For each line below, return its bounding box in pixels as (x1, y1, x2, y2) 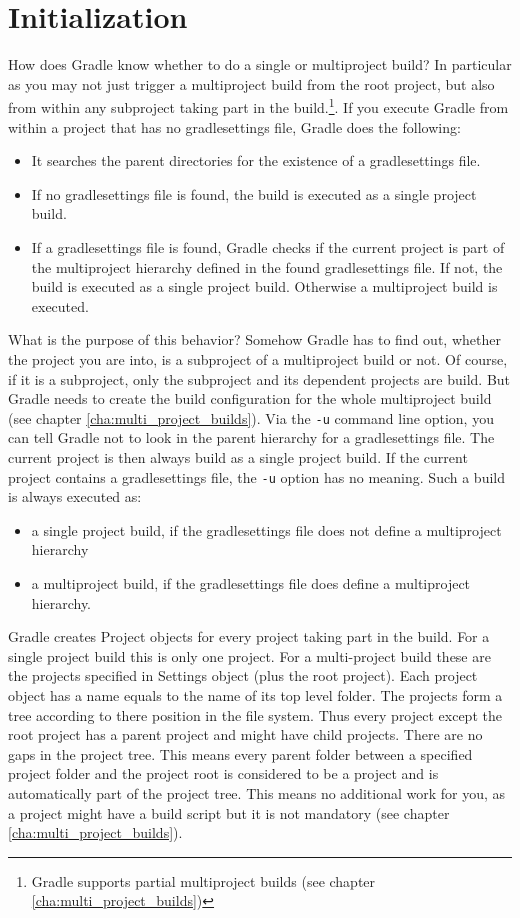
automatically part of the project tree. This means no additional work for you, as (8, 782, 506, 803)
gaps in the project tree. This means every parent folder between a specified (8, 743, 473, 764)
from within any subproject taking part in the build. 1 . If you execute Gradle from (8, 94, 509, 117)
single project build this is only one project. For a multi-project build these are (8, 645, 491, 666)
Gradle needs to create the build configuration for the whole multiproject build (8, 388, 492, 409)
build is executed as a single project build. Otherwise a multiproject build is (31, 276, 498, 297)
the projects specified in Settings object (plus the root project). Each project (8, 665, 478, 686)
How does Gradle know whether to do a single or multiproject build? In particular (8, 54, 512, 75)
